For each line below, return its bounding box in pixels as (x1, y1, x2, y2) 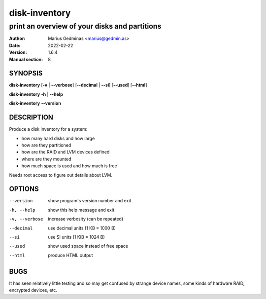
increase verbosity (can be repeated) (48, 216, 124, 222)
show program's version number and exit (48, 198, 132, 204)
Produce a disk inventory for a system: (9, 126, 88, 132)
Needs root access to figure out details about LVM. (9, 172, 113, 178)
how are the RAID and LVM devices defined (21, 149, 110, 155)
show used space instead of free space (48, 243, 128, 249)
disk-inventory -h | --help (9, 91, 64, 97)
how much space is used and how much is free (21, 163, 118, 169)
